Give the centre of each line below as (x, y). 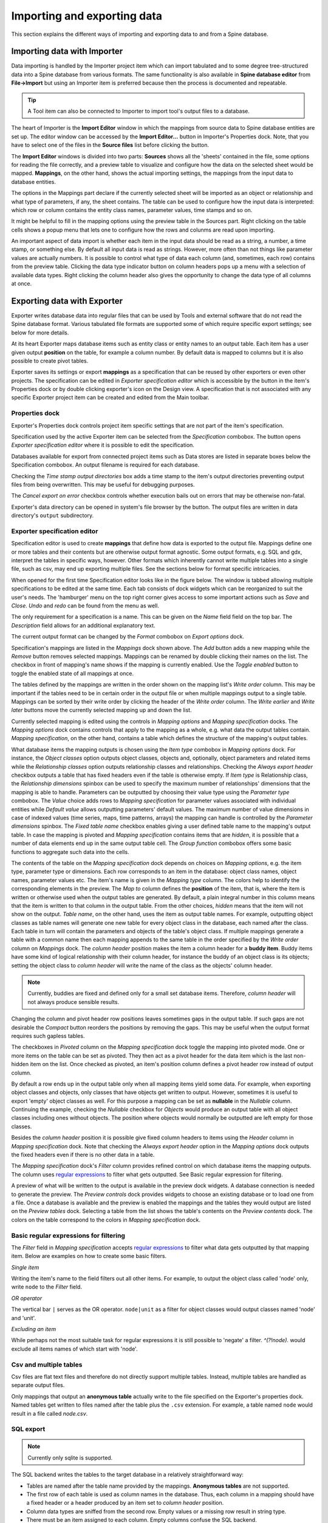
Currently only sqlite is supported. (70, 1458)
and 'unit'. (24, 1318)
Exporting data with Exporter (67, 301)
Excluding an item (34, 1329)
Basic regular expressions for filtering (68, 1235)
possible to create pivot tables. (50, 361)
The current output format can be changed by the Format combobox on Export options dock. (128, 637)
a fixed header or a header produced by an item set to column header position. (125, 1503)
